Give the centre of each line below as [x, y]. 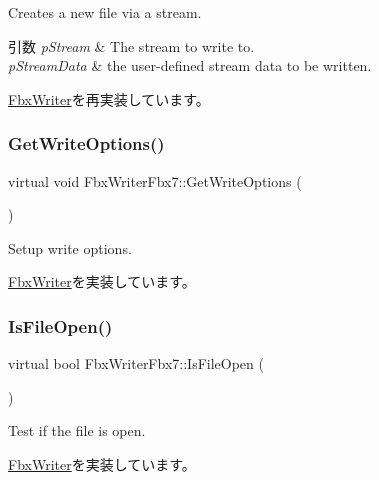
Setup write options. [70, 247]
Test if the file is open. [77, 430]
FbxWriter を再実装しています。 [109, 98]
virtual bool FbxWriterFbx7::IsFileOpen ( [136, 363]
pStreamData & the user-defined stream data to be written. [190, 65]
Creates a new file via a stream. [105, 12]
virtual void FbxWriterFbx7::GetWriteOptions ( [155, 180]
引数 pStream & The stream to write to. [131, 45]
